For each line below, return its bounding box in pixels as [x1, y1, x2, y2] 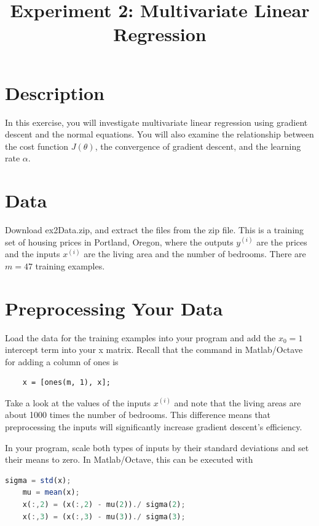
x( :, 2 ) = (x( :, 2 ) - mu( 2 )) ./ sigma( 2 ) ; [22, 500, 186, 509]
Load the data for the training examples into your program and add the [5, 331, 276, 344]
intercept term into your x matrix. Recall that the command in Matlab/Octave [5, 343, 303, 356]
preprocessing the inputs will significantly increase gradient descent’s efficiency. [5, 420, 302, 433]
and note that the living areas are [174, 396, 301, 409]
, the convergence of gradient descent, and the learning [95, 139, 301, 152]
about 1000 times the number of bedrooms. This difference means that [5, 408, 271, 421]
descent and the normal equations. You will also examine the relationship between [5, 128, 314, 141]
